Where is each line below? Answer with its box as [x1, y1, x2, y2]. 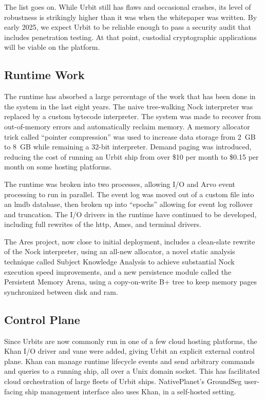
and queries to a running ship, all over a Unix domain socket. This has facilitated [4, 366, 260, 376]
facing [4, 386, 23, 396]
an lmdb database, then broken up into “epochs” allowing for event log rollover [4, 199, 253, 209]
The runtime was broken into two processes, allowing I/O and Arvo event [4, 178, 235, 189]
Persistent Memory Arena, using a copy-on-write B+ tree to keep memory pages [4, 276, 257, 287]
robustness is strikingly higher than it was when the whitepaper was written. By [4, 11, 257, 22]
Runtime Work [4, 67, 85, 83]
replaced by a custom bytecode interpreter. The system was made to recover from [4, 111, 261, 122]
